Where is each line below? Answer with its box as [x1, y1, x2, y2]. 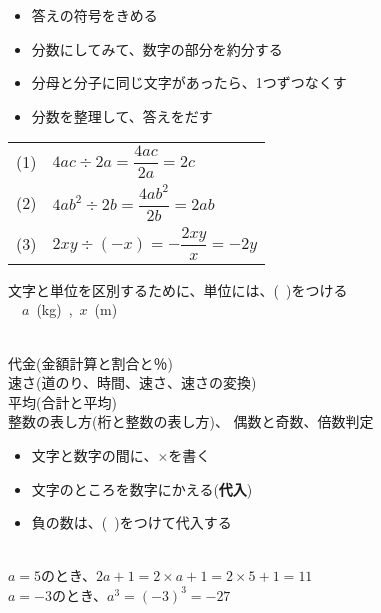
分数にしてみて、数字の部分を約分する [31, 38, 283, 59]
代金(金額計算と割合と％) [8, 352, 173, 373]
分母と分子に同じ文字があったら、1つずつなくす [31, 72, 347, 93]
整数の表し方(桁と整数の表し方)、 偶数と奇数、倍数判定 [8, 411, 374, 432]
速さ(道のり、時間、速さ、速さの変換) [8, 372, 257, 393]
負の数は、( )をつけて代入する [31, 512, 232, 533]
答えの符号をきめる [31, 5, 158, 25]
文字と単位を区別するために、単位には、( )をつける [8, 279, 348, 300]
